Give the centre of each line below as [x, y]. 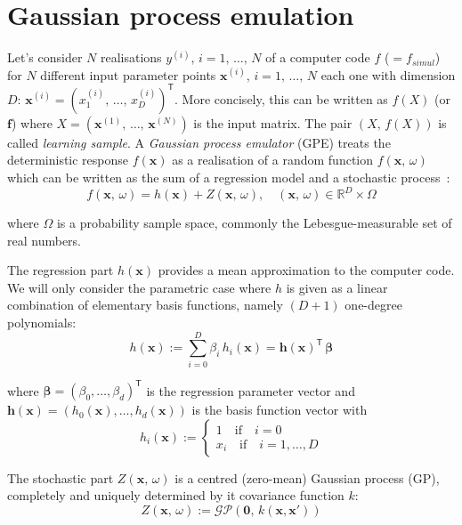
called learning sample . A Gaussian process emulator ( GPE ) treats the [199, 142]
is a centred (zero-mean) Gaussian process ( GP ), [307, 477]
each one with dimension [388, 74]
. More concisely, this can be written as [281, 98]
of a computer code [318, 57]
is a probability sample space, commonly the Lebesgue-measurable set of [254, 223]
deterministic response [68, 160]
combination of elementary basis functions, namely [145, 305]
